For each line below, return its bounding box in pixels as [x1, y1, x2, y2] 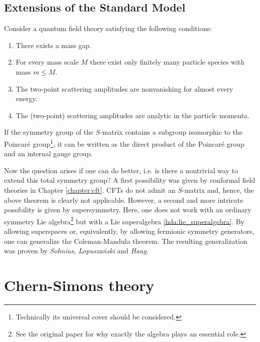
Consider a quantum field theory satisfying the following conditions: [4, 23, 212, 34]
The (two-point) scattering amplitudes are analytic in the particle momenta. [15, 110, 249, 120]
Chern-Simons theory [4, 274, 154, 295]
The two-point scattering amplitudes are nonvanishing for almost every [15, 83, 233, 94]
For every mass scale [15, 57, 79, 67]
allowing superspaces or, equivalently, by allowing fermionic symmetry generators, [4, 226, 254, 236]
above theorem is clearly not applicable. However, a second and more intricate [4, 194, 243, 205]
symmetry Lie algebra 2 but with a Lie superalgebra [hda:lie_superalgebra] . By [4, 214, 244, 226]
